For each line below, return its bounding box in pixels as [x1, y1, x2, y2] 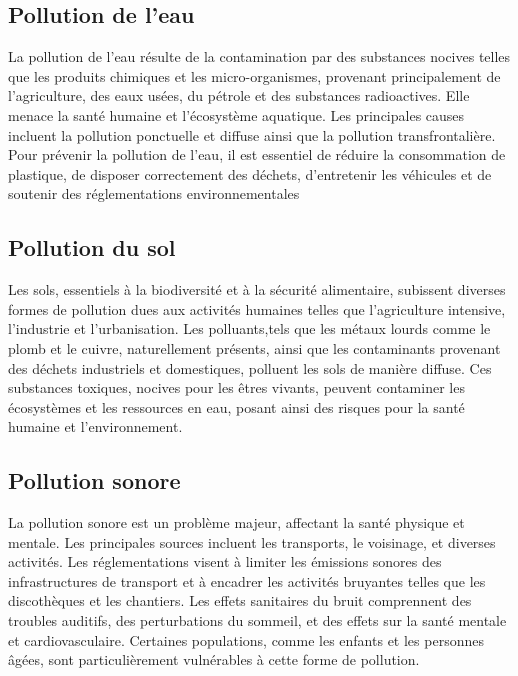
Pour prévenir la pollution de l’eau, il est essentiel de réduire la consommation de [8, 144, 506, 165]
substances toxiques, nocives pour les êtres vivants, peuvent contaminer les [8, 377, 465, 398]
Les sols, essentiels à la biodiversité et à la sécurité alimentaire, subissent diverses [8, 279, 506, 300]
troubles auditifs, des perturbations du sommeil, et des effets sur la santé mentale [8, 610, 507, 631]
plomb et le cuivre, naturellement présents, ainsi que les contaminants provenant [8, 337, 501, 358]
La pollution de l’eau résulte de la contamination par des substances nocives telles [8, 46, 511, 67]
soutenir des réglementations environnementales [8, 183, 300, 204]
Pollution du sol [8, 232, 176, 263]
